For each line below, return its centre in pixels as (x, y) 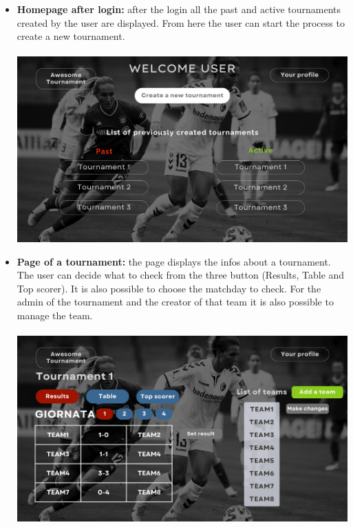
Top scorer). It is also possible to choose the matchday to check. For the (169, 288)
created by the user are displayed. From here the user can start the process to (181, 22)
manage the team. (55, 315)
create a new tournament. (71, 36)
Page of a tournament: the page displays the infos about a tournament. (174, 261)
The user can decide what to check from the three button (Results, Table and (181, 275)
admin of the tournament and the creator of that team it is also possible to (175, 302)
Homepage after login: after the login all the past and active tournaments (179, 9)
